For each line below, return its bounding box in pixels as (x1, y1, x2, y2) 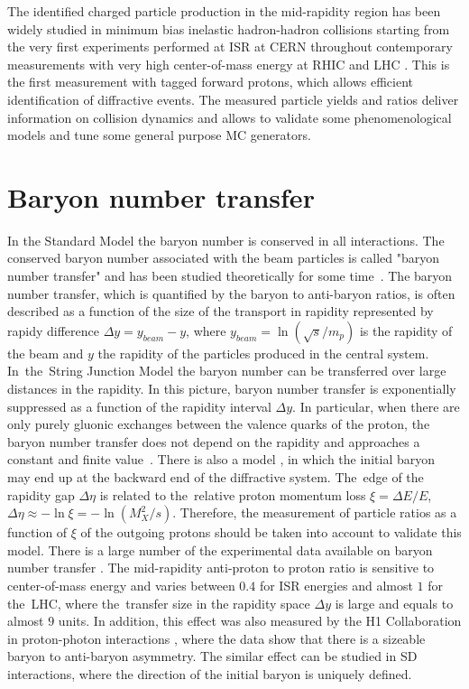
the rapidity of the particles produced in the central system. (97, 343, 429, 362)
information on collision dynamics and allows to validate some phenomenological (7, 107, 452, 126)
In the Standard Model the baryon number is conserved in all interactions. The (7, 230, 445, 249)
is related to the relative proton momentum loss (99, 485, 366, 504)
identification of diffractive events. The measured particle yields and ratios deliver (7, 89, 459, 108)
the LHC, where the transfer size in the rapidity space (7, 593, 310, 612)
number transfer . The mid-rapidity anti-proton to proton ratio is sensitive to (7, 558, 435, 577)
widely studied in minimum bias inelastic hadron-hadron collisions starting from (7, 19, 450, 38)
